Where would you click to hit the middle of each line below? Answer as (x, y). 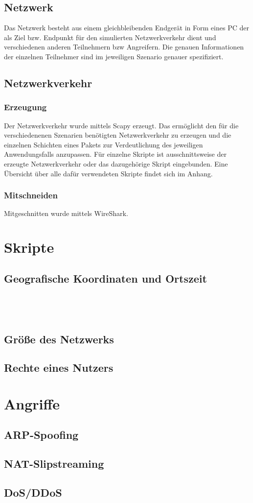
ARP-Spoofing (41, 435)
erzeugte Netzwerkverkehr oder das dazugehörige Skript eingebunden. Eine (116, 163)
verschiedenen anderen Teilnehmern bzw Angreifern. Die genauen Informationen (124, 47)
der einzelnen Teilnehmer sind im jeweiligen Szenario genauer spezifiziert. (114, 56)
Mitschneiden (31, 195)
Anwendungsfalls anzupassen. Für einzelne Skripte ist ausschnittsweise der (115, 154)
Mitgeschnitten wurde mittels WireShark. (66, 213)
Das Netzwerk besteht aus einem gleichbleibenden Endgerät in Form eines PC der (126, 28)
